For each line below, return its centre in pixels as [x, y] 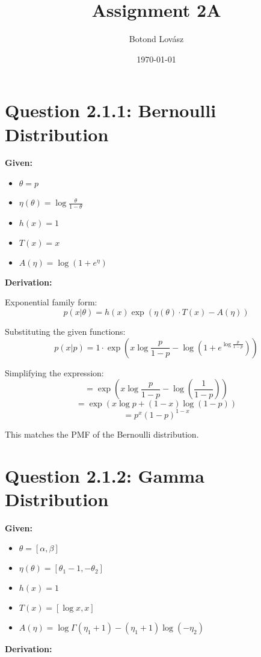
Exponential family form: [51, 302]
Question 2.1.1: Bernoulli [111, 110]
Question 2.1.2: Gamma [105, 475]
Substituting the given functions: [65, 332]
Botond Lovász [156, 39]
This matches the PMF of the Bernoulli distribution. [102, 434]
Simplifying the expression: [54, 372]
